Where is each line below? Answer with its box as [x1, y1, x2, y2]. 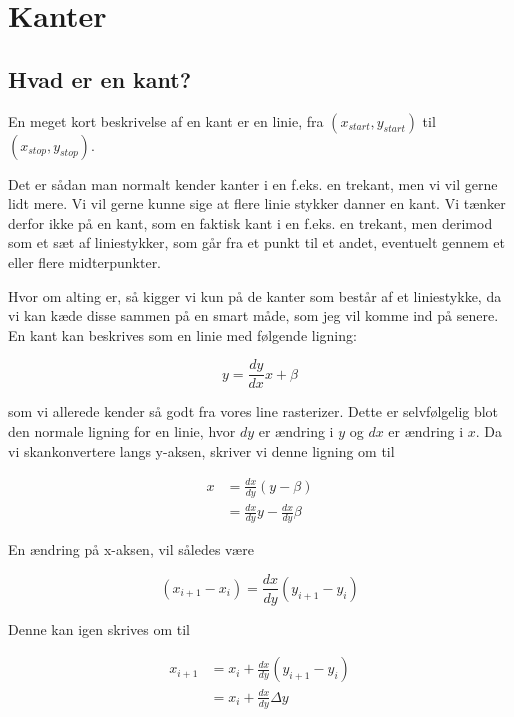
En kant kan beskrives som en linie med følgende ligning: [8, 324, 357, 345]
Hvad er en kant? [8, 63, 192, 94]
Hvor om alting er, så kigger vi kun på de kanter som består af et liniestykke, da [8, 285, 502, 306]
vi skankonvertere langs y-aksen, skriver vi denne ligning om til [8, 440, 395, 461]
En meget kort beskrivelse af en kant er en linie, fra [8, 110, 324, 131]
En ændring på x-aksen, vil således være [8, 538, 254, 559]
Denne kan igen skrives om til [8, 618, 190, 639]
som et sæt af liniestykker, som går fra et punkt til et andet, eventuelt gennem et [8, 232, 505, 253]
